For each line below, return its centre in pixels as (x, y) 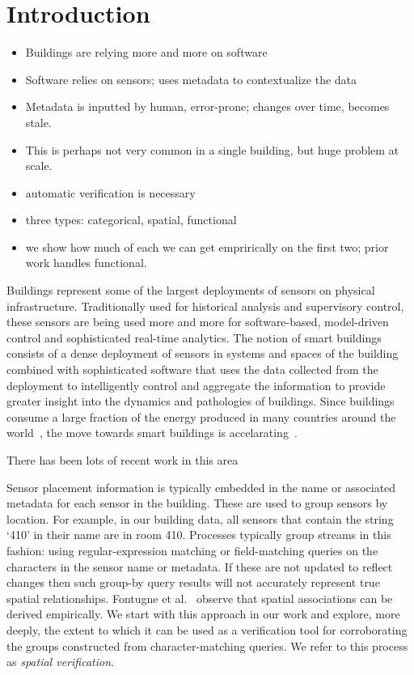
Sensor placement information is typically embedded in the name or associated (201, 487)
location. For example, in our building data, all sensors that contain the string (200, 518)
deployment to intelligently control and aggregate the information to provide (196, 385)
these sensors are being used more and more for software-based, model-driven (198, 322)
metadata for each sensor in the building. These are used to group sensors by (197, 503)
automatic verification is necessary (110, 192)
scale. (39, 166)
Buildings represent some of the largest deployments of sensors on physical (191, 290)
